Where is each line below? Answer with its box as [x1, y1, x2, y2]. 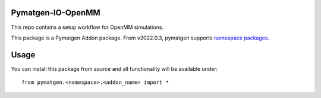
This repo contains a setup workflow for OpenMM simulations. [11, 24, 163, 31]
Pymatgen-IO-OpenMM [11, 8, 100, 18]
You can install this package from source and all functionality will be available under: [11, 65, 218, 72]
